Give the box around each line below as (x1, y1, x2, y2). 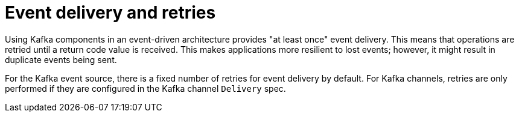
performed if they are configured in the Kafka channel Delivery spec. (5, 83, 286, 94)
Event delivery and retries (5, 2, 216, 23)
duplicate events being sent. (5, 54, 117, 65)
